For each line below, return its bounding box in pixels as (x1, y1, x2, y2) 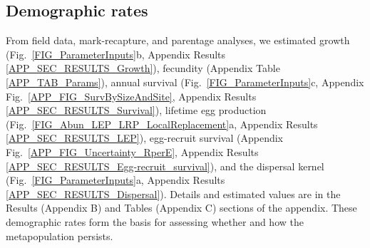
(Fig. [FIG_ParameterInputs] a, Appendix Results (6, 172, 225, 187)
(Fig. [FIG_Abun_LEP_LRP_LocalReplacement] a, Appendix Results (6, 116, 318, 131)
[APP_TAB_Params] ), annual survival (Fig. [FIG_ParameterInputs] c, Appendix (6, 74, 364, 89)
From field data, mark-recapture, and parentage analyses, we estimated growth (6, 33, 350, 48)
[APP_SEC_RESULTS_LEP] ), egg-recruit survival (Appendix (6, 130, 283, 145)
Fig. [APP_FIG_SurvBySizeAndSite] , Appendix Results (6, 88, 257, 103)
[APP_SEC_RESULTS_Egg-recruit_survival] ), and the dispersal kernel (6, 158, 324, 173)
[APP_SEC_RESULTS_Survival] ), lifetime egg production (6, 103, 267, 118)
